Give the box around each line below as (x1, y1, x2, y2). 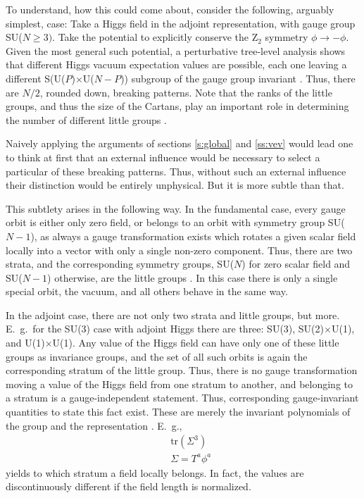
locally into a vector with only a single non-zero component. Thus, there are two (6, 242, 353, 257)
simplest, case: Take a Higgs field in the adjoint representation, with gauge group (6, 15, 356, 30)
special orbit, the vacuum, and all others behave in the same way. (6, 284, 288, 299)
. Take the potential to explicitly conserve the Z (52, 30, 258, 44)
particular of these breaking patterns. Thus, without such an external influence (6, 163, 346, 178)
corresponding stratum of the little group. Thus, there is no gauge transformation (6, 363, 358, 378)
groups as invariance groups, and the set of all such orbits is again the (6, 349, 308, 363)
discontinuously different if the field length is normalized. (6, 479, 251, 494)
